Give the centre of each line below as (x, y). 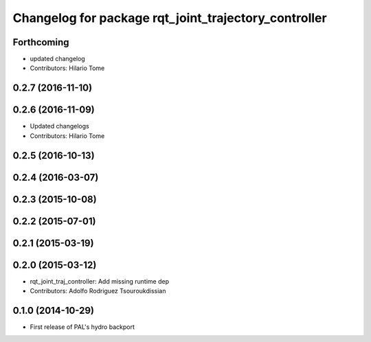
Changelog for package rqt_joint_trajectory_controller (170, 18)
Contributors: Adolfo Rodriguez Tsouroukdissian (98, 291)
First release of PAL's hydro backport (82, 327)
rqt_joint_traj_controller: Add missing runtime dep (100, 281)
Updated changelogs (59, 126)
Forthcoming (41, 42)
